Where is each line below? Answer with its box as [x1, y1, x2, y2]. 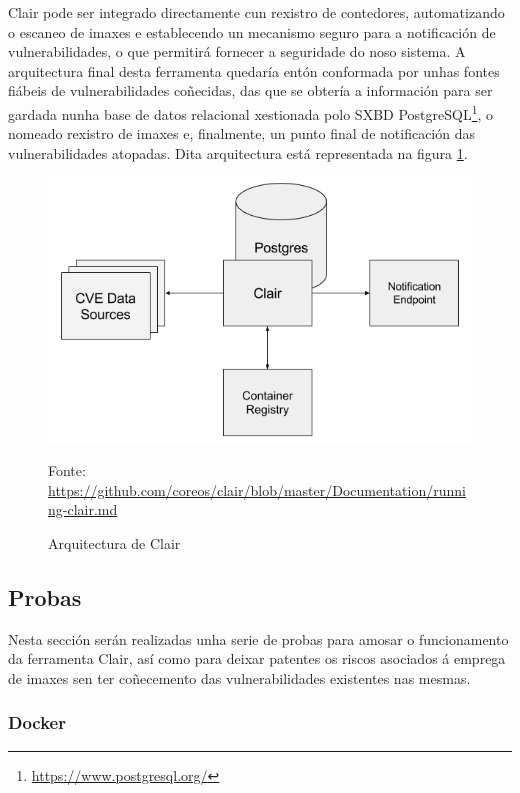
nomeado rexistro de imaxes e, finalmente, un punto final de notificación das [8, 123, 475, 144]
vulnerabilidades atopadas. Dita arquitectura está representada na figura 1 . [8, 142, 468, 163]
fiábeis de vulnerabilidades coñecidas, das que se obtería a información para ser [8, 80, 493, 101]
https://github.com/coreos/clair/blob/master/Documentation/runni [48, 479, 466, 500]
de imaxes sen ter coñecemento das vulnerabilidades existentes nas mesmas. [8, 667, 471, 688]
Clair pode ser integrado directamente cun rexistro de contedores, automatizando [8, 2, 505, 22]
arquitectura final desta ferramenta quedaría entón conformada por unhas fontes [8, 60, 500, 81]
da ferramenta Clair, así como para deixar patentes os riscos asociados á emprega [8, 648, 506, 669]
